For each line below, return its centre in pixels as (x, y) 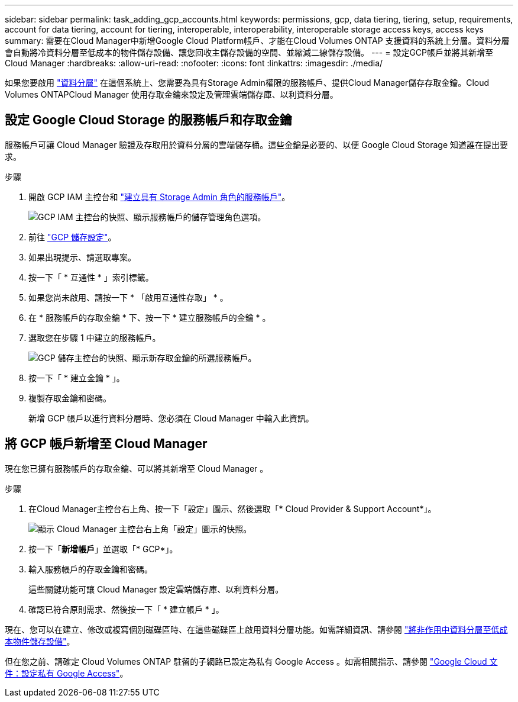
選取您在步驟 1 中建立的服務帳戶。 (95, 337)
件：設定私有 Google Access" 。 (67, 673)
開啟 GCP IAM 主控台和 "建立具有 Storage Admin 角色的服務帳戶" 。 (159, 197)
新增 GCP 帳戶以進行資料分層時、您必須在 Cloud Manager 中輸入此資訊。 (171, 418)
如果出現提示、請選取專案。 (82, 257)
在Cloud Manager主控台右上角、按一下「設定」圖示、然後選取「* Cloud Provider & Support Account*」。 (232, 508)
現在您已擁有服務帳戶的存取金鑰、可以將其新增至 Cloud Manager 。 (137, 468)
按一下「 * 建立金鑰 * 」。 (77, 378)
